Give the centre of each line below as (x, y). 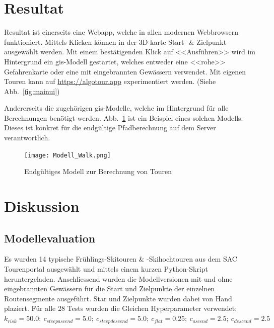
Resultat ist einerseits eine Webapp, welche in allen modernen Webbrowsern (121, 32)
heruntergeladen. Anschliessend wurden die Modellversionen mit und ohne (118, 278)
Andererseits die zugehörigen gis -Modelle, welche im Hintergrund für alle (116, 108)
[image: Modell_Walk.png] (67, 155)
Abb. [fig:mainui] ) (32, 91)
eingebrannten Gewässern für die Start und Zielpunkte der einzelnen (110, 289)
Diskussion (42, 206)
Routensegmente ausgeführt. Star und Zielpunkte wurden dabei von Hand (118, 298)
